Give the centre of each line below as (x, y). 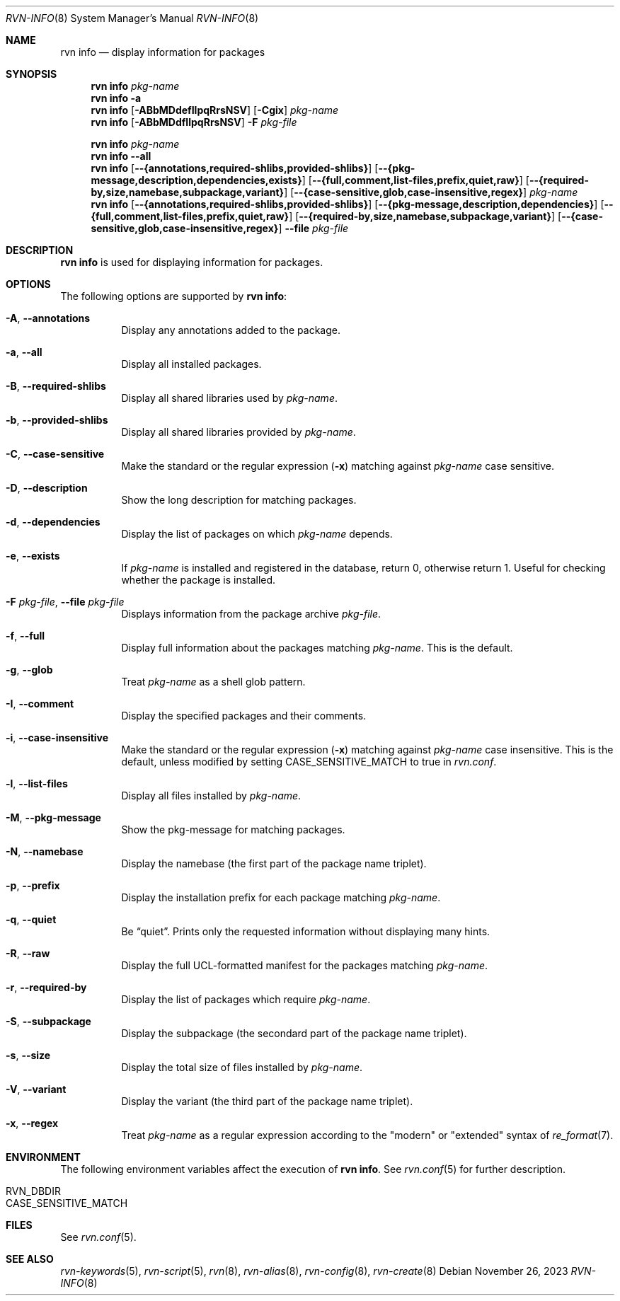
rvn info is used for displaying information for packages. (192, 262)
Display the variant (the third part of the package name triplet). (267, 1101)
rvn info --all (121, 156)
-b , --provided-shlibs (57, 420)
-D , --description (47, 488)
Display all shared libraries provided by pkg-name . (239, 432)
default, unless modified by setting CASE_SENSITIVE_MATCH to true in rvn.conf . (309, 762)
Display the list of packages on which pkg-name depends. (257, 534)
